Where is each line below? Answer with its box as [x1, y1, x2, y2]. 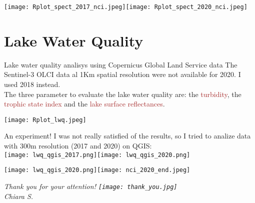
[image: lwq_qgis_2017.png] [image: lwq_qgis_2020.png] [4, 151, 190, 158]
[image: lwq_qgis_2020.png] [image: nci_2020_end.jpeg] [4, 166, 190, 174]
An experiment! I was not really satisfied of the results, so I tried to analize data [4, 130, 251, 141]
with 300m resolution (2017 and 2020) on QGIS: [4, 140, 152, 150]
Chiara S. [4, 190, 33, 201]
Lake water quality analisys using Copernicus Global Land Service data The [4, 59, 237, 69]
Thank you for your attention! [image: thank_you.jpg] [4, 180, 177, 191]
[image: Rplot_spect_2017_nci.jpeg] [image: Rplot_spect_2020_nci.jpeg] [4, 3, 247, 10]
